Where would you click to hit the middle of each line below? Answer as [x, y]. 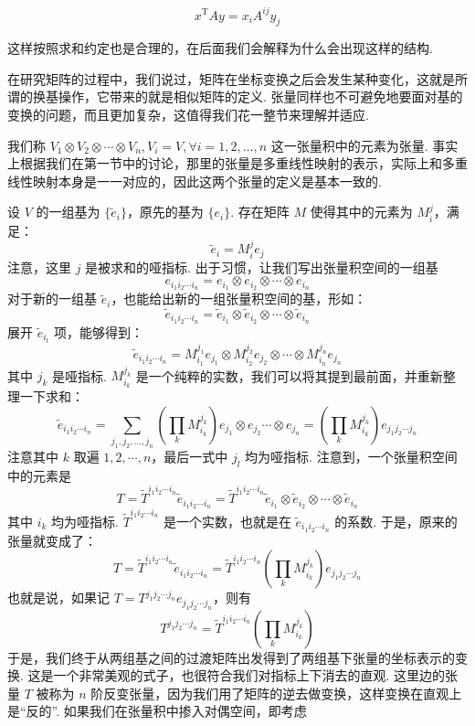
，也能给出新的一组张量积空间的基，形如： [239, 299]
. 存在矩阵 [260, 212]
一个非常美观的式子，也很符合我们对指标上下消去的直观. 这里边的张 [256, 675]
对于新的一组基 [52, 299]
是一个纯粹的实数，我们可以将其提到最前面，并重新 [289, 375]
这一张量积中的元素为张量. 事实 [364, 145]
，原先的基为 [165, 212]
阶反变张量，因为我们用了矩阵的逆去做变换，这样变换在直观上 [276, 693]
